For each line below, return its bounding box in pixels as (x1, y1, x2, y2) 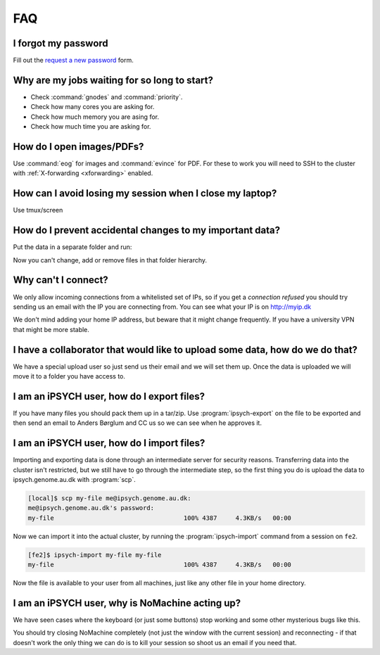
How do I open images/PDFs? (13, 141, 144, 153)
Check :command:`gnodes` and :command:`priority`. (30, 92, 183, 101)
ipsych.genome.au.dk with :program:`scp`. (13, 476, 137, 483)
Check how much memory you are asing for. (30, 113, 160, 121)
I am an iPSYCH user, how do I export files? (13, 390, 205, 402)
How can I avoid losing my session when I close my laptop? (13, 187, 277, 200)
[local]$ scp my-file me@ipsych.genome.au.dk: (27, 494, 191, 502)
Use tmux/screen (13, 206, 63, 215)
